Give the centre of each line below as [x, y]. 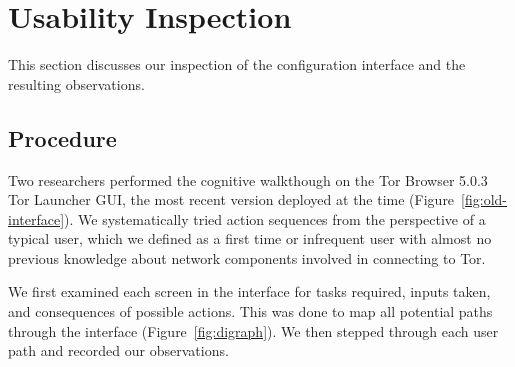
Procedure [62, 137]
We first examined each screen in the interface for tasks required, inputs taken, [249, 291]
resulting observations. [76, 83]
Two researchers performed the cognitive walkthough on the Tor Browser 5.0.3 [248, 179]
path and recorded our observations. [118, 350]
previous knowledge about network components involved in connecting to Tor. [247, 257]
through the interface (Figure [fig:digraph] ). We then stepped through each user [253, 330]
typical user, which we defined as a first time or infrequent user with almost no [250, 238]
